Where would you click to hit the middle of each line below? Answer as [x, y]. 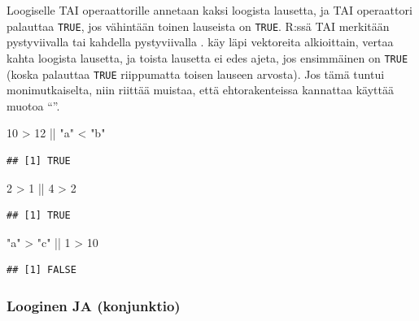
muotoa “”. [33, 105]
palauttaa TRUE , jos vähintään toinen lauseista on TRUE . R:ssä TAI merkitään [198, 26]
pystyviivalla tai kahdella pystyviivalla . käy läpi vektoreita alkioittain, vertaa [200, 42]
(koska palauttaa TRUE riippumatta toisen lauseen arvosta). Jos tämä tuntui [196, 74]
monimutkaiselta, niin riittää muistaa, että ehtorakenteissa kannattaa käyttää [201, 90]
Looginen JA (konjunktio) [94, 305]
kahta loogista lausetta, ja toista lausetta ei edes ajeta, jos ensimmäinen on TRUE [207, 57]
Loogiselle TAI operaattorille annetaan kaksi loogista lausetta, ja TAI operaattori [209, 10]
